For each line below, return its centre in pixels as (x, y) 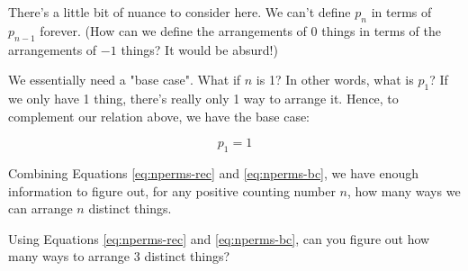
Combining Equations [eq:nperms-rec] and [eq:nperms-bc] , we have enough (213, 172)
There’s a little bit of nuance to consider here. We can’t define (180, 12)
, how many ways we (404, 190)
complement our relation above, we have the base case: (159, 116)
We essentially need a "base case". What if (125, 80)
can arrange (40, 208)
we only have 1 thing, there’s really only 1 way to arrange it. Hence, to (203, 98)
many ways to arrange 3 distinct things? (119, 256)
